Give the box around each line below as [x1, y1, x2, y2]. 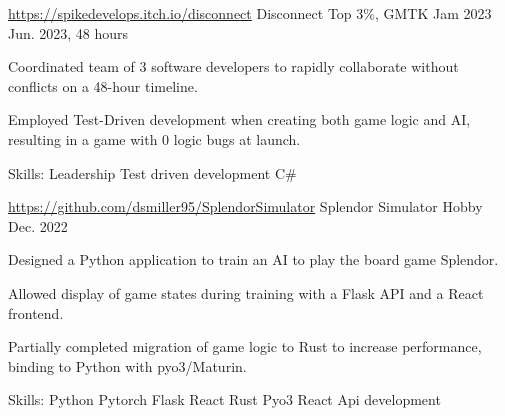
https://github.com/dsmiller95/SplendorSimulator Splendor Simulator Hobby [8, 196, 483, 217]
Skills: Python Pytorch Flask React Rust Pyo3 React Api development [8, 389, 441, 410]
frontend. [8, 302, 64, 323]
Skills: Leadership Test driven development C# [8, 162, 297, 183]
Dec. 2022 [8, 215, 68, 236]
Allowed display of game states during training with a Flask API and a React [8, 282, 484, 303]
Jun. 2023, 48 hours [8, 22, 129, 43]
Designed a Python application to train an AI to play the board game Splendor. [8, 249, 499, 270]
